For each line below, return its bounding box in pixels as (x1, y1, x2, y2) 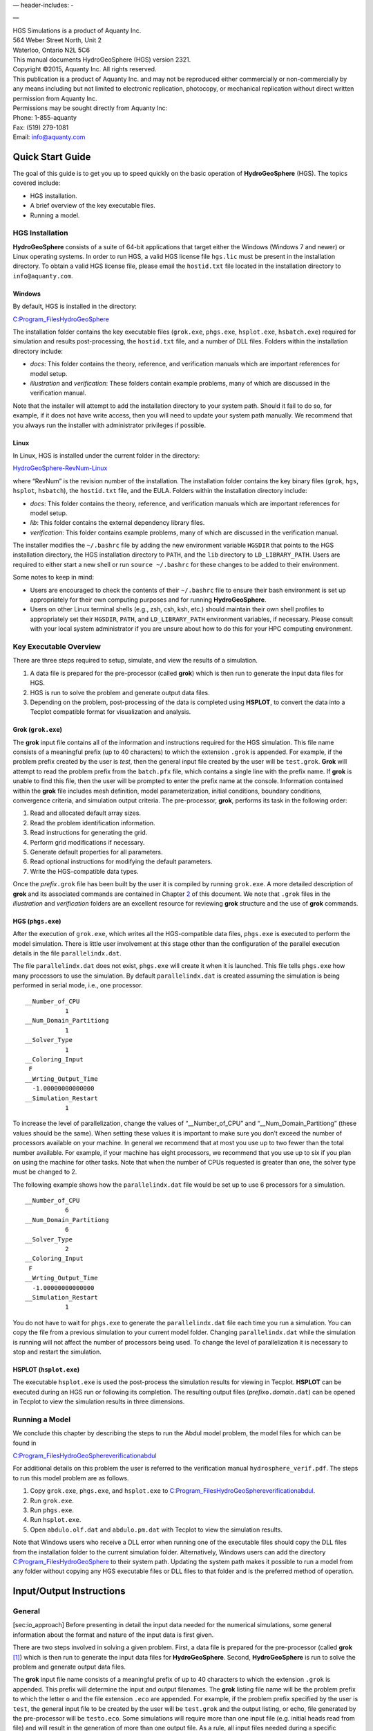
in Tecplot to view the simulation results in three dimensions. (12, 1397, 185, 1406)
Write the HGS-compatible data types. (30, 867, 139, 875)
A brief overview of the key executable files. (30, 201, 155, 210)
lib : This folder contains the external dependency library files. (30, 519, 205, 527)
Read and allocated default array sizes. (30, 809, 142, 817)
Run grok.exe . (30, 1496, 74, 1505)
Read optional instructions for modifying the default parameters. (30, 857, 213, 865)
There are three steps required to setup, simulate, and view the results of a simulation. (12, 656, 258, 665)
